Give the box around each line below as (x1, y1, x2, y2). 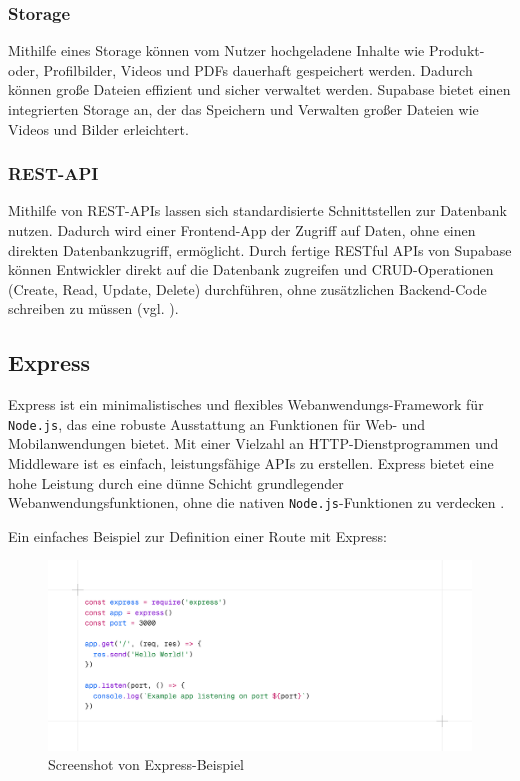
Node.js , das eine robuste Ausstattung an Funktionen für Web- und (8, 413, 426, 434)
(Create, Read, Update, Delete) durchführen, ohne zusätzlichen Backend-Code (8, 278, 487, 299)
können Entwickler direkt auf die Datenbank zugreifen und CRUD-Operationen (8, 259, 494, 280)
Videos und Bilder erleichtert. (8, 118, 189, 139)
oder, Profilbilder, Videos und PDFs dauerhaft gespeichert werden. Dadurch (8, 59, 473, 80)
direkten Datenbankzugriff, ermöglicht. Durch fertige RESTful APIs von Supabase (8, 239, 512, 260)
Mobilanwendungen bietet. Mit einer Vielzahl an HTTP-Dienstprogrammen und (8, 433, 499, 454)
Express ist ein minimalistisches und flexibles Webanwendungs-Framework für (8, 394, 484, 415)
